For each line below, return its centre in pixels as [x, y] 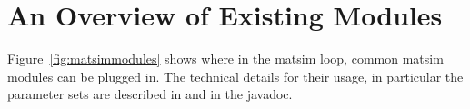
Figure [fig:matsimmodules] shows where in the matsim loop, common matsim [225, 59]
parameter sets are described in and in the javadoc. [150, 94]
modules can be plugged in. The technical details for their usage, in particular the [235, 76]
